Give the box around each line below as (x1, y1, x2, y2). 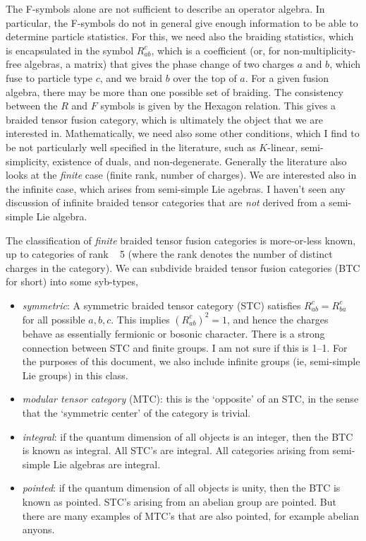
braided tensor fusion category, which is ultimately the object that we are (6, 112, 323, 126)
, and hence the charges (226, 311, 329, 326)
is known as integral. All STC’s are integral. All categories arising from (22, 443, 329, 458)
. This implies (111, 311, 170, 326)
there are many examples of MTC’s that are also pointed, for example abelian (22, 508, 359, 523)
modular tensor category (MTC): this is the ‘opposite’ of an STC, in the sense (22, 391, 359, 406)
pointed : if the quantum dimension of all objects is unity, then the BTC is (22, 480, 341, 495)
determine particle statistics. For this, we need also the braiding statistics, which (6, 29, 354, 44)
